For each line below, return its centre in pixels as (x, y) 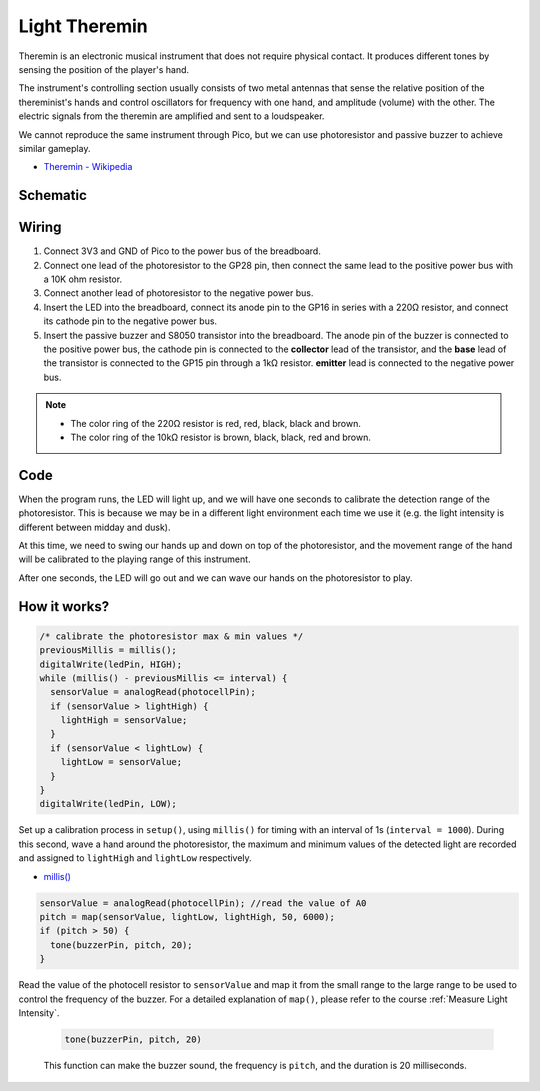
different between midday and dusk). (94, 527)
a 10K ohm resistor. (83, 279)
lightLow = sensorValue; (121, 762)
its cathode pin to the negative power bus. (130, 321)
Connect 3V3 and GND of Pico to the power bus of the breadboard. (182, 251)
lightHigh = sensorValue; (124, 720)
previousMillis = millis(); (108, 650)
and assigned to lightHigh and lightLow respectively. (135, 858)
